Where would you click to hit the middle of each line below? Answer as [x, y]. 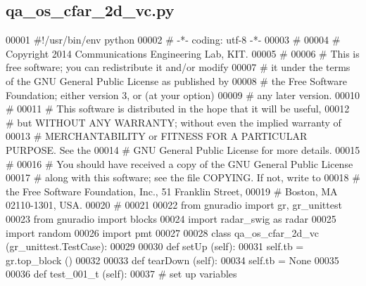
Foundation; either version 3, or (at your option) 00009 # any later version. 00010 [183, 95]
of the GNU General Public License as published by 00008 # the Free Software [176, 80]
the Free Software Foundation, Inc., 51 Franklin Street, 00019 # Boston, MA [172, 191]
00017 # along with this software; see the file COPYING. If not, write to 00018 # [183, 177]
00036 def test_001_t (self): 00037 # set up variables [121, 274]
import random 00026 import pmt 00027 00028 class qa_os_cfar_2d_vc [162, 232]
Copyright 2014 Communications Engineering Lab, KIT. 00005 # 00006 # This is [183, 53]
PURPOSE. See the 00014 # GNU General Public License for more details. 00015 [183, 149]
